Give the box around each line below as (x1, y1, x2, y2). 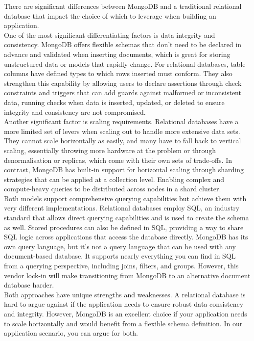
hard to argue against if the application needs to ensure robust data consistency (4, 299, 244, 309)
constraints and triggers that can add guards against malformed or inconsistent (4, 87, 241, 98)
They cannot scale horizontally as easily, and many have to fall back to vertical (4, 135, 241, 146)
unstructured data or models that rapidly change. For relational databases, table (4, 58, 246, 69)
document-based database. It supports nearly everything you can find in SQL (4, 251, 236, 261)
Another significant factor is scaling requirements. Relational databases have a (4, 116, 239, 127)
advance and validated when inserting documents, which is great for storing (4, 49, 231, 59)
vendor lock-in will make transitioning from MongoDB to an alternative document (4, 270, 251, 280)
